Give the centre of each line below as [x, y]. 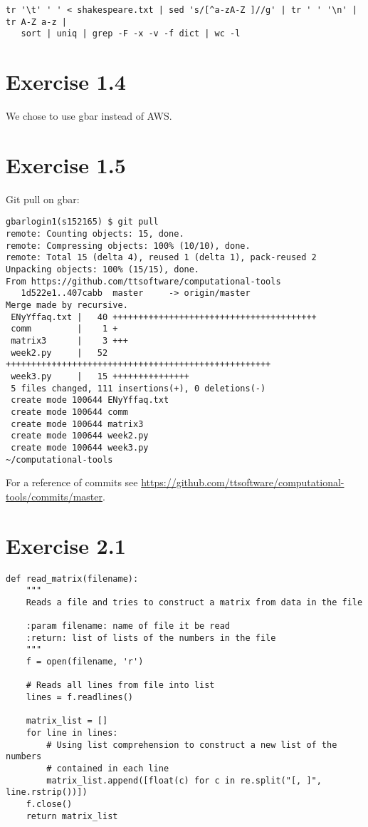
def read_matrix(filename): [72, 579]
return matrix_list [72, 816]
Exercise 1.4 [66, 82]
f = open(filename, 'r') [85, 662]
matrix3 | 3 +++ [69, 340]
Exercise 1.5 [66, 164]
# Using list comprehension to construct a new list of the [192, 745]
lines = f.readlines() [79, 698]
